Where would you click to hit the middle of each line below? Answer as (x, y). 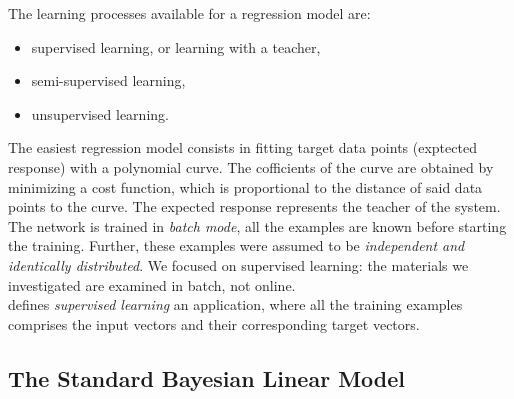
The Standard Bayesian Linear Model (207, 377)
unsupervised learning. (100, 113)
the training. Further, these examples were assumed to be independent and (236, 245)
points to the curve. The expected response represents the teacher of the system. (254, 206)
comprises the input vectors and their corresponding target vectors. (214, 323)
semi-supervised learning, (108, 80)
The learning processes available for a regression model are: (189, 13)
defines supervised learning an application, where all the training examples (235, 304)
